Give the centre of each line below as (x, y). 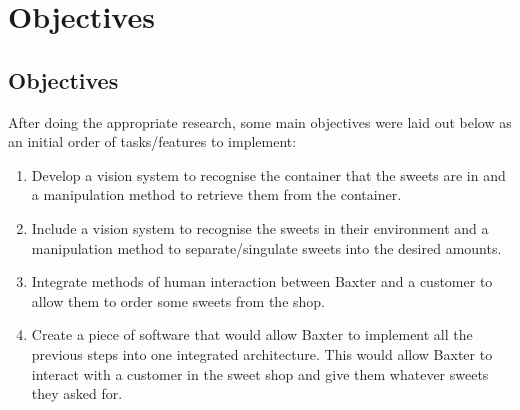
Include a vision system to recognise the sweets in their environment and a (260, 227)
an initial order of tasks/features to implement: (152, 141)
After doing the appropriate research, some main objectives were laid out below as (260, 121)
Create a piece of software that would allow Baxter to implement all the (252, 334)
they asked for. (77, 393)
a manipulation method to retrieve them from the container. (216, 194)
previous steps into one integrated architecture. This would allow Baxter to (262, 353)
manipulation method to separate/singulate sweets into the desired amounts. (266, 247)
